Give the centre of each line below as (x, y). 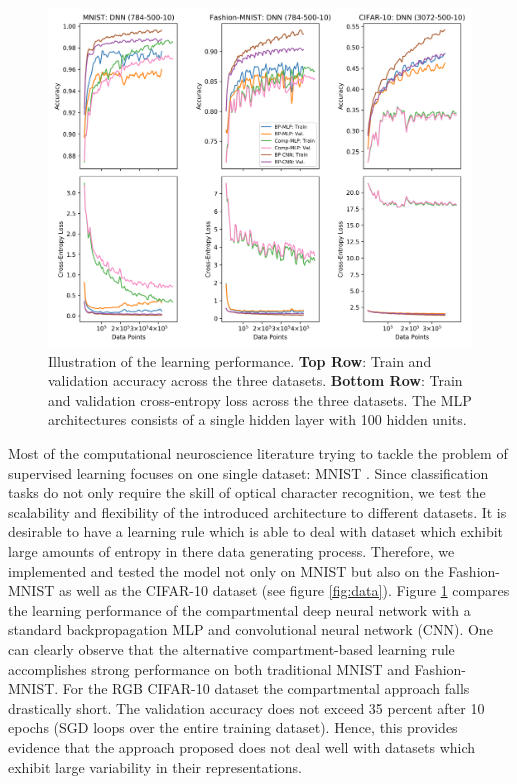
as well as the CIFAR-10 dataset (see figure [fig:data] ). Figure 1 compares (284, 590)
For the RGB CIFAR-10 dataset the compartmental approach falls (266, 688)
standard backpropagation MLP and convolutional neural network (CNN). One (250, 629)
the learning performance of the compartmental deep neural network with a (239, 609)
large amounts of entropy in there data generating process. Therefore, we (231, 551)
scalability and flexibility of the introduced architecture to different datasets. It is (257, 511)
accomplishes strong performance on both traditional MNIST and (209, 668)
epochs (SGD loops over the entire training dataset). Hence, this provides (233, 727)
